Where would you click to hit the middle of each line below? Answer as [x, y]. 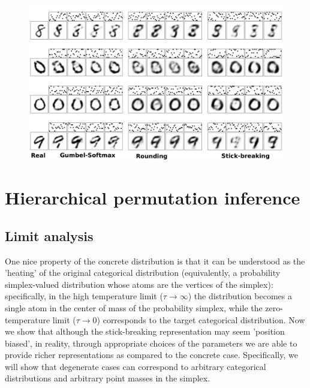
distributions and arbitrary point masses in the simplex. [108, 378]
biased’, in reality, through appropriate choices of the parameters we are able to [151, 343]
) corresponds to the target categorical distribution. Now [201, 319]
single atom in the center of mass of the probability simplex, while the [134, 307]
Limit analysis [49, 235]
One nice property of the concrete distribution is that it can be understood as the [155, 261]
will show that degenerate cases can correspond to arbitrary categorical [136, 366]
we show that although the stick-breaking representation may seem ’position [145, 331]
